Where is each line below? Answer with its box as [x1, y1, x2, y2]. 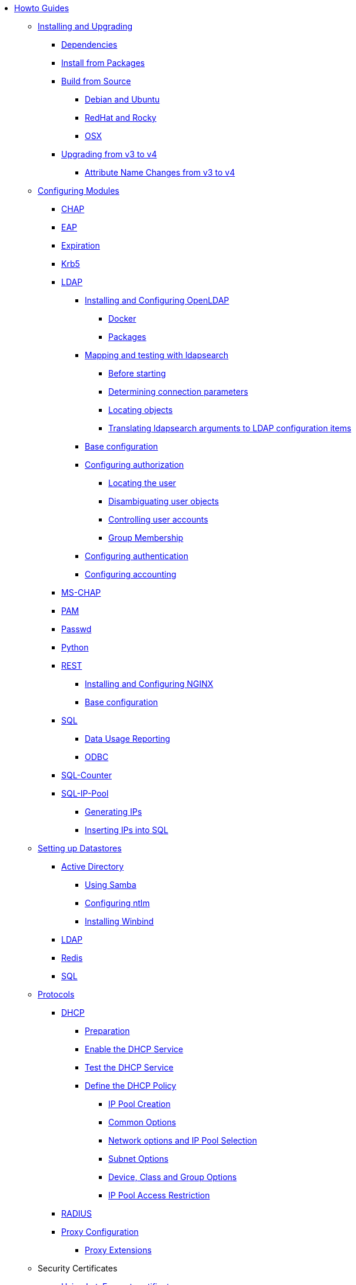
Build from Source [61, 76, 131, 86]
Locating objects [108, 405, 173, 415]
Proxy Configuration [61, 1227, 139, 1237]
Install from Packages [61, 58, 145, 68]
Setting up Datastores [38, 843, 122, 853]
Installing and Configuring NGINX [85, 679, 214, 689]
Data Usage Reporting [85, 734, 171, 744]
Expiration [61, 240, 100, 250]
